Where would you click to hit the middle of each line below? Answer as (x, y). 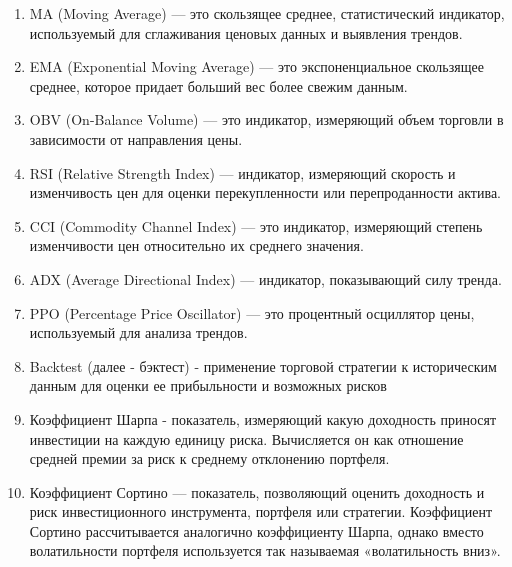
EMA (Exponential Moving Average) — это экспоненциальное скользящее (256, 66)
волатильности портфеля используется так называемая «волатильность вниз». (265, 550)
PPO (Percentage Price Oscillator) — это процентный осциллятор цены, (252, 312)
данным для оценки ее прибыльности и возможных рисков (208, 385)
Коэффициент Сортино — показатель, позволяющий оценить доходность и (257, 491)
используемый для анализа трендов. (138, 332)
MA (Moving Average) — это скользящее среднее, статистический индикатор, (267, 13)
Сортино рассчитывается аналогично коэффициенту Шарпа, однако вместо (256, 530)
